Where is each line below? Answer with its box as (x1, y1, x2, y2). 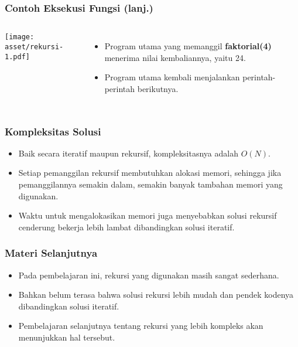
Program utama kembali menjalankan (104, 71, 240, 83)
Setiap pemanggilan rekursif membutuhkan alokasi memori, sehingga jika (18, 166, 282, 179)
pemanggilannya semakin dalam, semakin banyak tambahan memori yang (18, 178, 283, 190)
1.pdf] (5, 52, 30, 61)
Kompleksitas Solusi (5, 124, 101, 138)
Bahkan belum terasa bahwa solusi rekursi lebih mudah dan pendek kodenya (18, 288, 294, 301)
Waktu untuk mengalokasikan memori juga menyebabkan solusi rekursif (18, 209, 277, 222)
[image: (5, 33, 35, 42)
